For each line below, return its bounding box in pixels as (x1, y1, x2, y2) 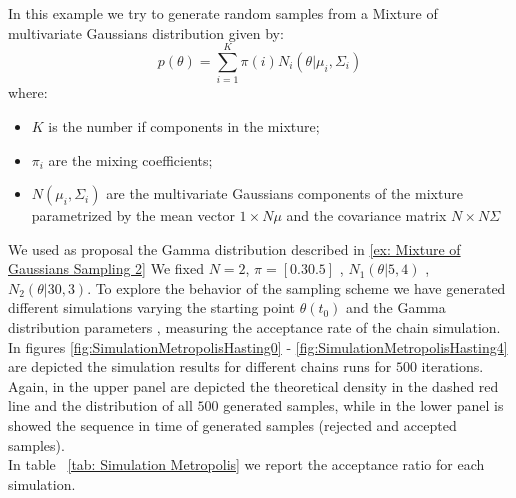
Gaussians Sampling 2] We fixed (8, 258, 204, 279)
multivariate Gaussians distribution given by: (8, 22, 284, 43)
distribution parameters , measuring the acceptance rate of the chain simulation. (8, 317, 501, 338)
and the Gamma (346, 297, 446, 318)
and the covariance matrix (286, 205, 447, 226)
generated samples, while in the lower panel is (223, 395, 504, 416)
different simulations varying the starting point (8, 297, 295, 318)
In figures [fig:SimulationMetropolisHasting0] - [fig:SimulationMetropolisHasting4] (8, 336, 508, 357)
